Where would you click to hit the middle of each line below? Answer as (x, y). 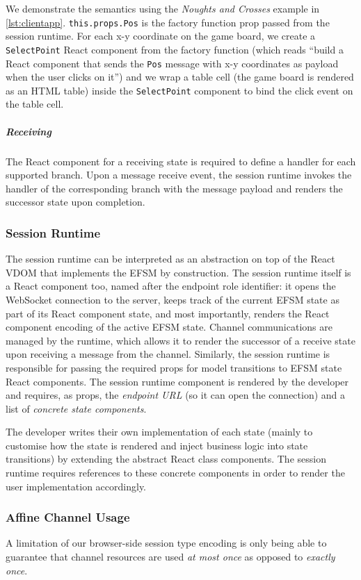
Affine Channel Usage (68, 517)
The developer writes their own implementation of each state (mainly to (159, 432)
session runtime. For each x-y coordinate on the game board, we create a (161, 36)
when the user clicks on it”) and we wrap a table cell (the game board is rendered (180, 77)
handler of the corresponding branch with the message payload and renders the (174, 188)
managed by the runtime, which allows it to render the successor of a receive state (180, 340)
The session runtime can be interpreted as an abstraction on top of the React (170, 259)
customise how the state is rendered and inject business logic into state (157, 445)
